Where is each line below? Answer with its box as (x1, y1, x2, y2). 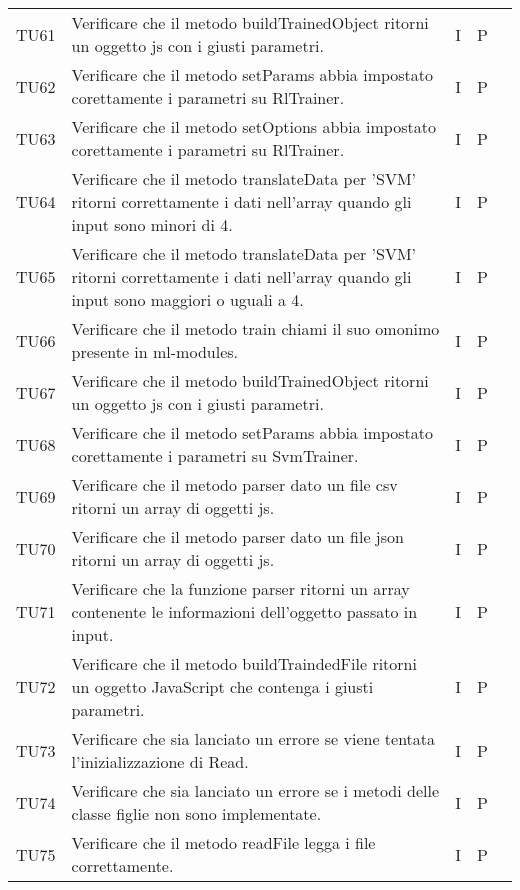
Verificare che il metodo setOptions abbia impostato (71, 115, 436, 138)
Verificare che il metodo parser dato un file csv (71, 473, 398, 496)
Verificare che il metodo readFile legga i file (71, 831, 376, 854)
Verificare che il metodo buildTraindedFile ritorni (71, 652, 417, 675)
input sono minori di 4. (71, 213, 233, 236)
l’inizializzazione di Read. (71, 750, 249, 773)
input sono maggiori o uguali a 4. (71, 288, 304, 311)
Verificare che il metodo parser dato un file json (71, 525, 404, 548)
